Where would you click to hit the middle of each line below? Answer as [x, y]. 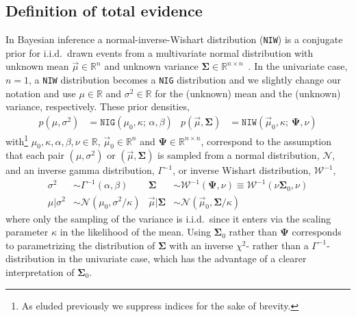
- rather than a [277, 245]
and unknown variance [151, 66]
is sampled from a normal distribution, [239, 155]
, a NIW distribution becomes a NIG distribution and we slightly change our [185, 80]
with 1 [17, 140]
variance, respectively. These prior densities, [98, 106]
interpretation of [40, 271]
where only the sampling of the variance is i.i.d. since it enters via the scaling [168, 218]
